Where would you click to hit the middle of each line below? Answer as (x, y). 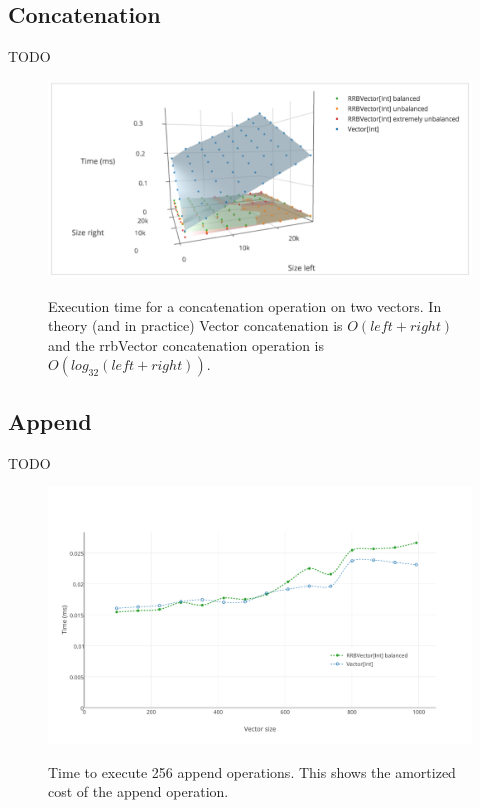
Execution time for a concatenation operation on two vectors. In (245, 305)
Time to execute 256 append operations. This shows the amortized (252, 771)
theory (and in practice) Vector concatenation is (195, 325)
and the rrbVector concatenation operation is (186, 344)
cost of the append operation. (138, 791)
